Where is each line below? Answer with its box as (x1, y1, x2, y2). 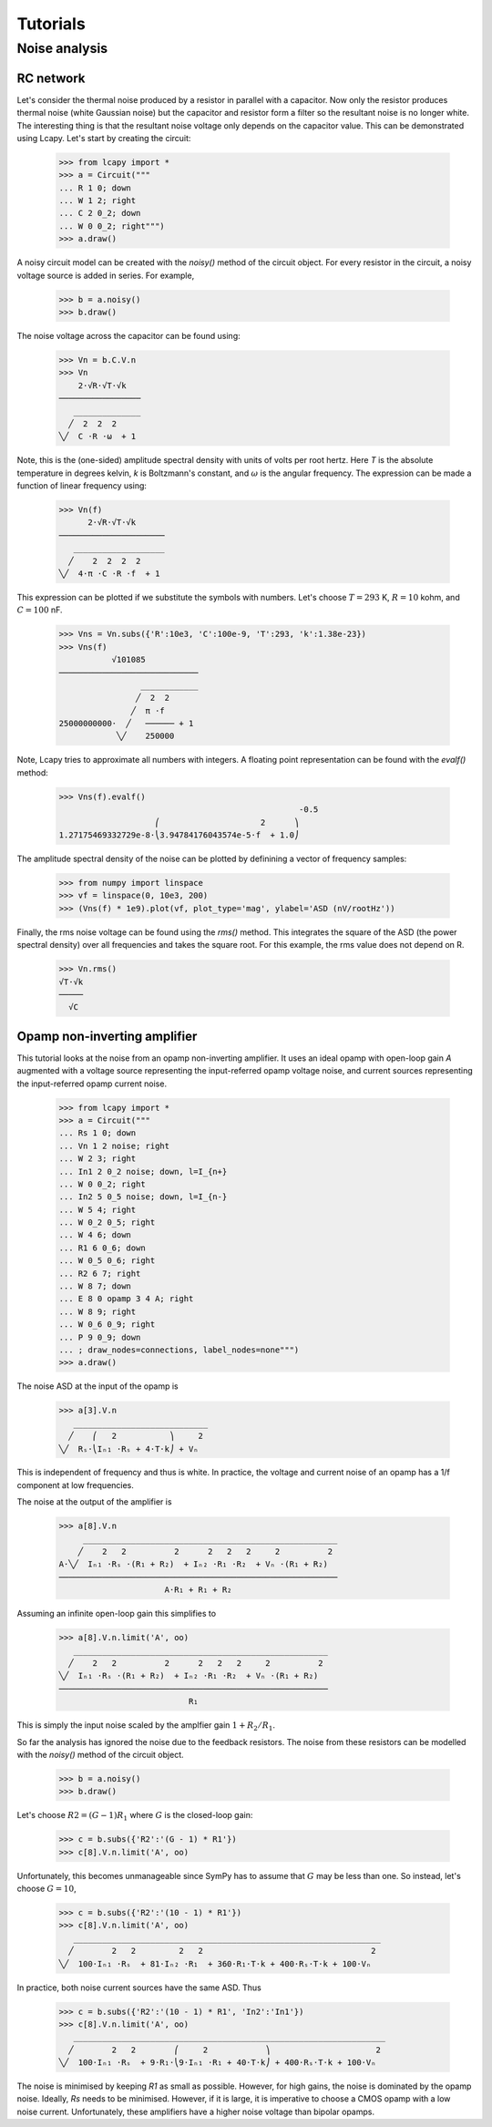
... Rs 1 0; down (58, 1128, 137, 1138)
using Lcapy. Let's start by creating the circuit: (16, 132, 191, 143)
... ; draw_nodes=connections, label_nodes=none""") (58, 1344, 300, 1355)
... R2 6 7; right (58, 1268, 141, 1279)
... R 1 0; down (58, 182, 132, 193)
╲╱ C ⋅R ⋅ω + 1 (58, 431, 137, 442)
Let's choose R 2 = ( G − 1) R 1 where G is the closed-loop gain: (16, 1810, 253, 1823)
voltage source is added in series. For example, (16, 270, 195, 281)
